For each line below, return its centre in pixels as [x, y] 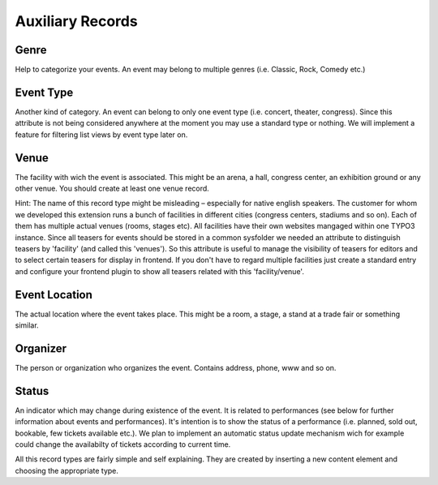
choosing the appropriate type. [67, 470]
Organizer [41, 348]
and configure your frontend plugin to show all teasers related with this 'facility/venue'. [159, 271]
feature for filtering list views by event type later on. [101, 135]
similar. [27, 325]
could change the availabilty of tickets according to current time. [123, 444]
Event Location [54, 295]
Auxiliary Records [76, 21]
